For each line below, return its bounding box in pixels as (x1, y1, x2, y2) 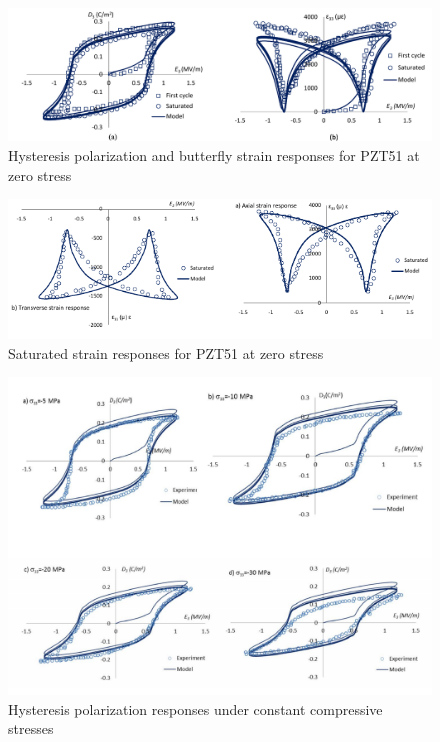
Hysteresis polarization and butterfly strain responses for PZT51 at (8, 144, 420, 165)
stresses (8, 718, 54, 739)
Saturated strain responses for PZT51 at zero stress (8, 342, 324, 363)
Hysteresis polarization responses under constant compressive (8, 698, 383, 719)
